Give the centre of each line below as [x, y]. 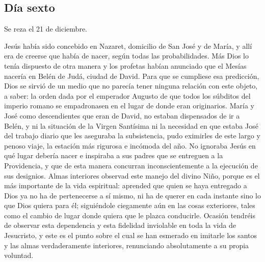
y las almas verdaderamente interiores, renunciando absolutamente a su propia [127, 245]
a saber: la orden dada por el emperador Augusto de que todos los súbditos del [127, 95]
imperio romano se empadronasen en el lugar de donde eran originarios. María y [129, 106]
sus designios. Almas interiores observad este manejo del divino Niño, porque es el [132, 175]
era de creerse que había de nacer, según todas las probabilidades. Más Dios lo [127, 56]
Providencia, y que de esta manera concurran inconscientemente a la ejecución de [131, 165]
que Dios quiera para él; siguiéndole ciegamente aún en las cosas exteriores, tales [130, 205]
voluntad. [19, 255]
